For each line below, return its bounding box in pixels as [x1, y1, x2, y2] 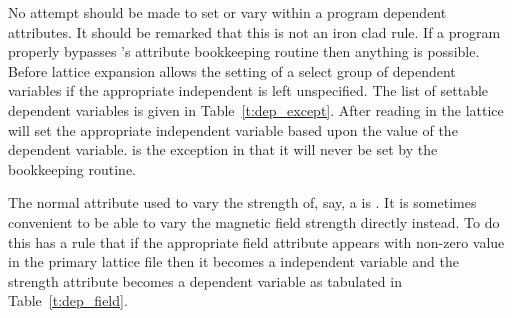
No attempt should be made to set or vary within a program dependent [8, 2, 447, 22]
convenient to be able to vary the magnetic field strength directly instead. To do [8, 211, 500, 232]
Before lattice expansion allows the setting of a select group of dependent [8, 60, 456, 81]
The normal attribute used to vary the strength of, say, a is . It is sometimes [8, 192, 477, 213]
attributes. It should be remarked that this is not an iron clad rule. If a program [8, 21, 501, 42]
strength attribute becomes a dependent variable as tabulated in [8, 270, 402, 291]
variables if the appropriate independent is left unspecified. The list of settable [8, 80, 489, 101]
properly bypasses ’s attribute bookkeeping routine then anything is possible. [8, 41, 480, 62]
